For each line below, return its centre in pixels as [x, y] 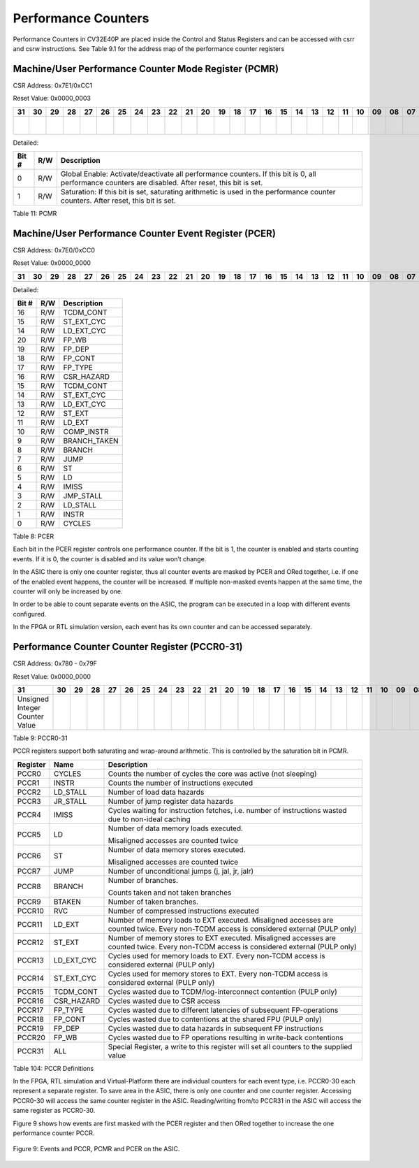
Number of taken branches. [153, 902]
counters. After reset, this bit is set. [118, 201]
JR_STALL [70, 801]
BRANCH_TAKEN [91, 441]
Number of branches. [143, 880]
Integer [29, 707]
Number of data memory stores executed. [177, 849]
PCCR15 [30, 991]
